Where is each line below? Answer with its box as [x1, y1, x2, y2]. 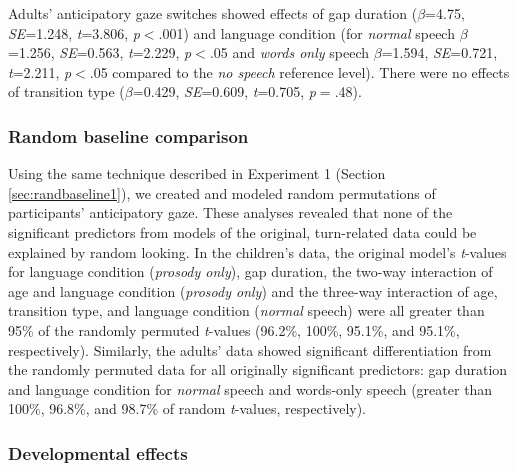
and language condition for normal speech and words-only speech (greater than [8, 378, 493, 399]
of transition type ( [8, 81, 125, 102]
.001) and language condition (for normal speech [158, 22, 455, 43]
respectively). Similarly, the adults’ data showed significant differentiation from [8, 339, 492, 360]
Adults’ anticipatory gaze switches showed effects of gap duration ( [8, 3, 418, 23]
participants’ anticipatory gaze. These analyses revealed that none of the [8, 202, 453, 223]
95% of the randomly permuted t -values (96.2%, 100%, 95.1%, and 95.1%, [8, 319, 460, 340]
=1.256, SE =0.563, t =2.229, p [8, 42, 192, 63]
